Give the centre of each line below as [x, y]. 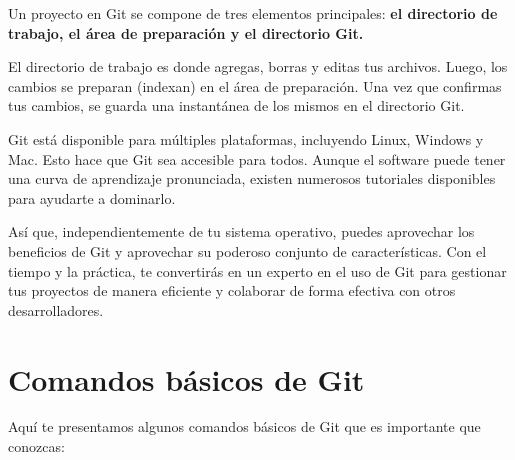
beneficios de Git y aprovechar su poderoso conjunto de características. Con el [247, 250]
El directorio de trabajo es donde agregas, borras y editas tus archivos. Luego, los [258, 66]
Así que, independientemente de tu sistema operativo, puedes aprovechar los [241, 231]
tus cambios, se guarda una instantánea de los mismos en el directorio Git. [236, 105]
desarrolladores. [56, 309]
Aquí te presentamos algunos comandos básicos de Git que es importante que [244, 426]
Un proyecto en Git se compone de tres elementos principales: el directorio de [253, 13]
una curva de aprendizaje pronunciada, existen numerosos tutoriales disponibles [252, 178]
